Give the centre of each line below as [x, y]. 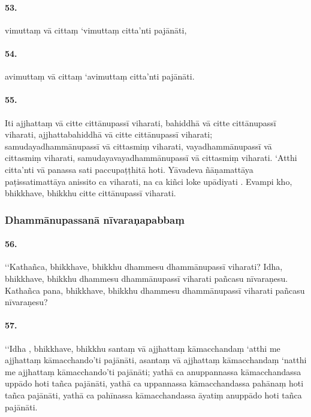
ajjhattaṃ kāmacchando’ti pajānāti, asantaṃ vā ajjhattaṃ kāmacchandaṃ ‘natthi [156, 360]
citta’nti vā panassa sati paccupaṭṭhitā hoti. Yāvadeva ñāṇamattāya [129, 169]
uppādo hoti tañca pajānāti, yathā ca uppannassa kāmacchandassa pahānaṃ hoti [154, 383]
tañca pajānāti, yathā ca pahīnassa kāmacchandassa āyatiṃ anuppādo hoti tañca [153, 395]
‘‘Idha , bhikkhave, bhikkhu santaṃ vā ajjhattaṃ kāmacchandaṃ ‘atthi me [143, 348]
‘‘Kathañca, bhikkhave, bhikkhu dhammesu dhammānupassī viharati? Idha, [144, 267]
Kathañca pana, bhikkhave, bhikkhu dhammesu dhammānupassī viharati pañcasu [155, 290]
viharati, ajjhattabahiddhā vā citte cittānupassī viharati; [109, 134]
